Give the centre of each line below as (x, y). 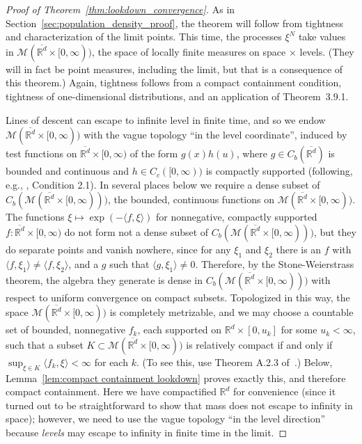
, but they (335, 231)
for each (111, 362)
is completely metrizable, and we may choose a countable (231, 312)
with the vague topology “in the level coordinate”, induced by (215, 135)
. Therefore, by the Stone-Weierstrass (275, 263)
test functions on (41, 153)
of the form (154, 153)
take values (322, 37)
